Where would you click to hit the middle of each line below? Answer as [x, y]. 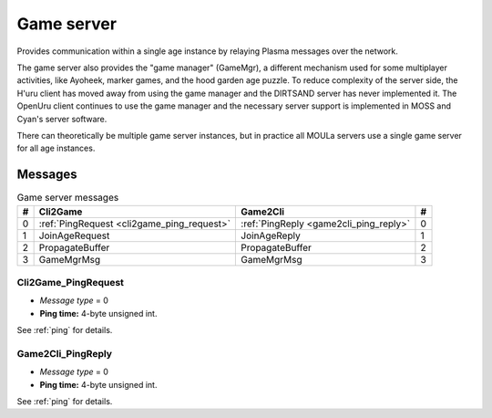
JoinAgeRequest [74, 235]
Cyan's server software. [62, 119]
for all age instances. [56, 148]
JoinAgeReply [271, 235]
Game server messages [68, 198]
